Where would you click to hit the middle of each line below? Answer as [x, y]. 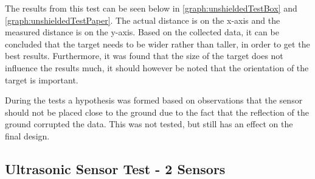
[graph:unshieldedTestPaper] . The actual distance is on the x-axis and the [143, 20]
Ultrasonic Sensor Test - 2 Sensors [115, 168]
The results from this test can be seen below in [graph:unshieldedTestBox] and [151, 8]
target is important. [42, 79]
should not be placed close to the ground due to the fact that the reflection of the [157, 112]
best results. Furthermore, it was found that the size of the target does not [144, 56]
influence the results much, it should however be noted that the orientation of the [157, 67]
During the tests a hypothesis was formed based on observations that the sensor [154, 100]
